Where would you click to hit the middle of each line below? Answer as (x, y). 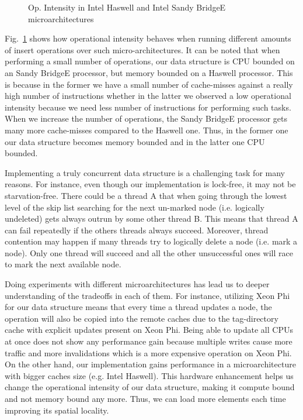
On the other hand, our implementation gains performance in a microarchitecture (150, 364)
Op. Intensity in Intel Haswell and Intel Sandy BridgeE (127, 7)
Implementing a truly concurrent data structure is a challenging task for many (145, 172)
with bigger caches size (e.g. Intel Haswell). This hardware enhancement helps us (149, 375)
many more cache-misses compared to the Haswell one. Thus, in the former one (147, 130)
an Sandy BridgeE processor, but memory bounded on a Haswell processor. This (149, 72)
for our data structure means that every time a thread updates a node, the (138, 307)
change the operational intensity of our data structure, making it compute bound (150, 387)
